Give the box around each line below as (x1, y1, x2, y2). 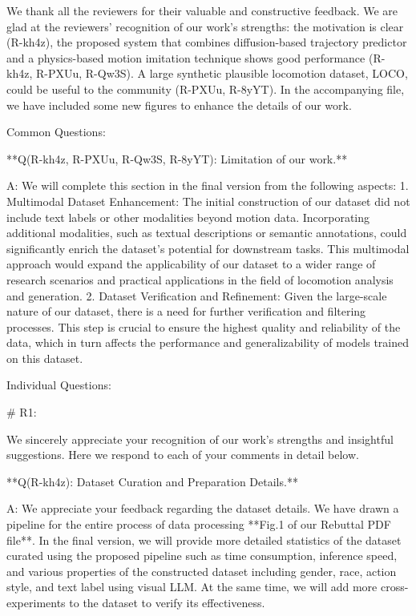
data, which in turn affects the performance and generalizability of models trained (6, 334, 410, 351)
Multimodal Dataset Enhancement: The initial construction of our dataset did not (6, 192, 410, 209)
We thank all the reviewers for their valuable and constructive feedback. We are (6, 2, 398, 18)
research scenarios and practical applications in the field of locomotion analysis (6, 271, 394, 288)
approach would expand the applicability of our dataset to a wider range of (6, 256, 376, 272)
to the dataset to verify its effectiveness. (69, 594, 265, 610)
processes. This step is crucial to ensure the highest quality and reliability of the (6, 318, 401, 335)
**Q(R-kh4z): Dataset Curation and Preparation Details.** (6, 473, 298, 489)
